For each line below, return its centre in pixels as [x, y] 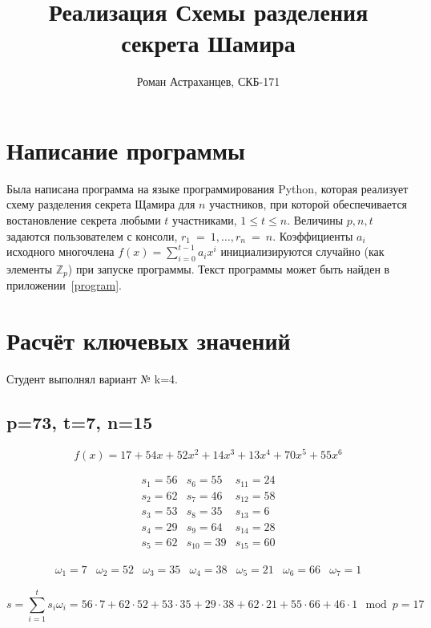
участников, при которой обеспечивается [308, 204]
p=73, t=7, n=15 [80, 422]
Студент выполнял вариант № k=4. [92, 379]
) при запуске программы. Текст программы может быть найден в [229, 269]
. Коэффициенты [313, 235]
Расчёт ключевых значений [149, 340]
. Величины [315, 220]
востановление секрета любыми [84, 220]
